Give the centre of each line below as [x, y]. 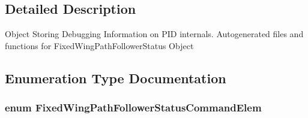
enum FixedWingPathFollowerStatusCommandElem [133, 108]
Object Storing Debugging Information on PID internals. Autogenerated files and [154, 34]
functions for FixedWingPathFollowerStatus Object [99, 45]
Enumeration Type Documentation [116, 78]
